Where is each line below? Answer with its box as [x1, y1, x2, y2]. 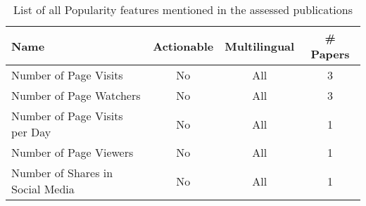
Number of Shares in [11, 165, 113, 181]
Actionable [153, 37, 214, 54]
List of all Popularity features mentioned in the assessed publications [13, 1, 353, 18]
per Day [11, 124, 51, 140]
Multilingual [225, 37, 295, 54]
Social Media [11, 181, 75, 197]
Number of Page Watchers [11, 87, 141, 103]
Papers [310, 46, 350, 62]
